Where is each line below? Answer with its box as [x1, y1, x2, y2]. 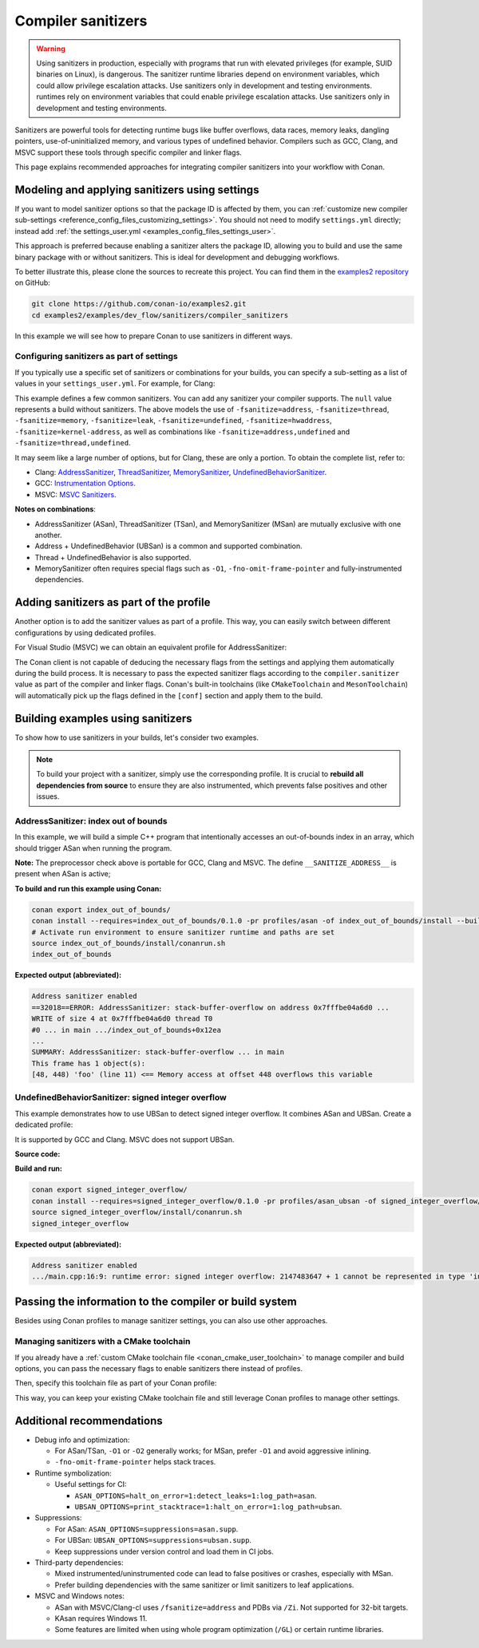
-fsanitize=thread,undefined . [14, 438, 131, 448]
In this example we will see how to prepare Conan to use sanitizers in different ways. [14, 331, 293, 341]
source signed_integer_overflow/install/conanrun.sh [31, 1207, 243, 1217]
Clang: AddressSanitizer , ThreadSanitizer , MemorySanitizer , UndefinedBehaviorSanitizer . [34, 467, 327, 476]
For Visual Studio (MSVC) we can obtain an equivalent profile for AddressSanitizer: [14, 642, 287, 652]
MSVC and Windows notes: [34, 1591, 125, 1601]
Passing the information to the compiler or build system [14, 1295, 297, 1309]
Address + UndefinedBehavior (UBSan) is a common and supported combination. [34, 541, 303, 551]
